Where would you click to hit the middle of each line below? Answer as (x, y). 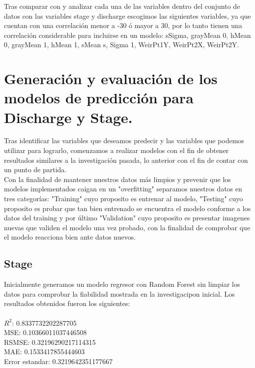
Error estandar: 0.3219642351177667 (58, 361)
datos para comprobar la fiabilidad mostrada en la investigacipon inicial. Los (119, 293)
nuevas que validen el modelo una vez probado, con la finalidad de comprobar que (127, 227)
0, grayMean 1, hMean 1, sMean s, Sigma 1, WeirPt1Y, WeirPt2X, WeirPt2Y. (122, 45)
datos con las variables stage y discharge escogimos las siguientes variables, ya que (127, 15)
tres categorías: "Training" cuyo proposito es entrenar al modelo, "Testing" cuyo (124, 199)
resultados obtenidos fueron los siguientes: (67, 303)
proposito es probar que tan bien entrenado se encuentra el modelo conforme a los (127, 208)
